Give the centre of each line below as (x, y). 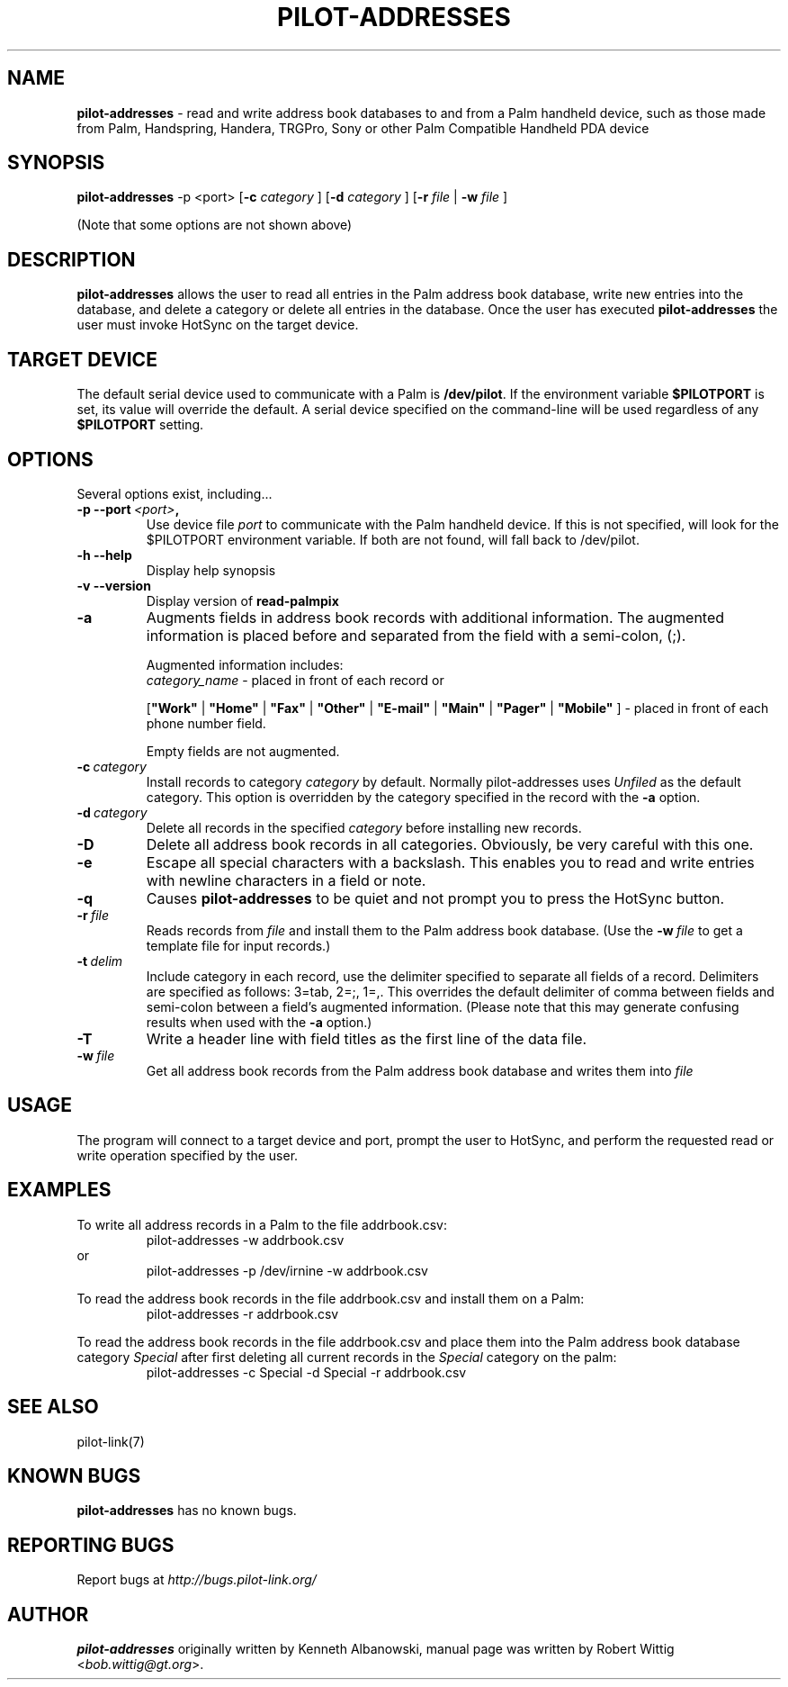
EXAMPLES (59, 1190)
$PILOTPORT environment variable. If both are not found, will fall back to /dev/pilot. (393, 539)
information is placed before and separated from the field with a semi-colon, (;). (416, 635)
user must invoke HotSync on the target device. (218, 325)
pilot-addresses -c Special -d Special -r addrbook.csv (306, 1372)
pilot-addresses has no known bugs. (187, 1511)
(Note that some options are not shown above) (215, 225)
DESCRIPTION (72, 259)
